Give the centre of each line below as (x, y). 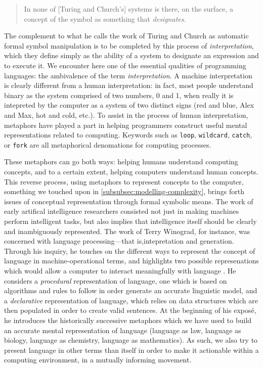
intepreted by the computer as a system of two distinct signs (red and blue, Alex (129, 105)
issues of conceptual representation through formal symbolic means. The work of (129, 201)
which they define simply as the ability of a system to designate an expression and (131, 55)
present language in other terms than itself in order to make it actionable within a (131, 350)
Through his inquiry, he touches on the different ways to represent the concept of (130, 250)
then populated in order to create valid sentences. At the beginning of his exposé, (130, 310)
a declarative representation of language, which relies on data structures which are (131, 300)
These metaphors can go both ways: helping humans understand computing (121, 162)
